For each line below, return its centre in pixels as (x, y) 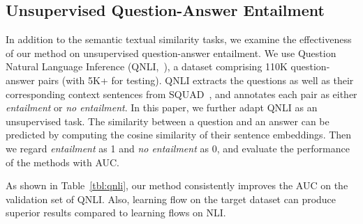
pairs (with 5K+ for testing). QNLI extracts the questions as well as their (196, 80)
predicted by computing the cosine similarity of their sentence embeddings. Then (179, 135)
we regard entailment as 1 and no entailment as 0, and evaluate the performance (178, 148)
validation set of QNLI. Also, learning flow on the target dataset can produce (171, 199)
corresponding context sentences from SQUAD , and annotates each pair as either (181, 94)
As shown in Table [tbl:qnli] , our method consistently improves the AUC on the (177, 185)
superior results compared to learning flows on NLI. (116, 213)
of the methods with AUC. (63, 162)
